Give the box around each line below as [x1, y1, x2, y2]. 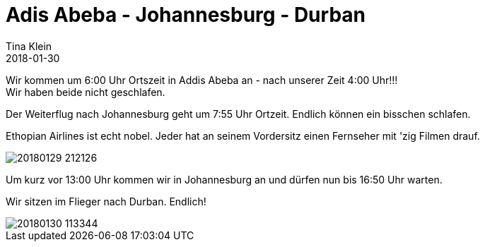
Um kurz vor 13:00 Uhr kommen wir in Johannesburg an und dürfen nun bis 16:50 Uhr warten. [6, 173, 443, 186]
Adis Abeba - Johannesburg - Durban [6, 3, 366, 27]
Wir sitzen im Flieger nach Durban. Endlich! [6, 195, 206, 207]
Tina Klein [6, 40, 52, 52]
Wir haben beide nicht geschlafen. [6, 85, 165, 98]
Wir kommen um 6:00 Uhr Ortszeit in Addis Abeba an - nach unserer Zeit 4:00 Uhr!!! [6, 73, 398, 86]
